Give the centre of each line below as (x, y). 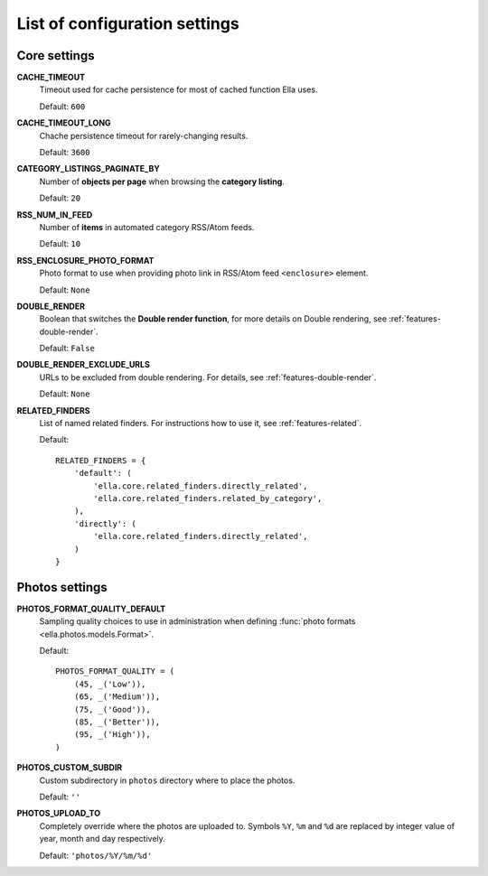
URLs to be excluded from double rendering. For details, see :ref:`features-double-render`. (208, 377)
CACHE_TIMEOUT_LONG (64, 123)
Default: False (67, 349)
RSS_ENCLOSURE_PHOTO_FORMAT (85, 260)
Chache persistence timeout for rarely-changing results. (144, 135)
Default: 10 (60, 244)
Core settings (56, 56)
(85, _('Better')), (117, 722)
